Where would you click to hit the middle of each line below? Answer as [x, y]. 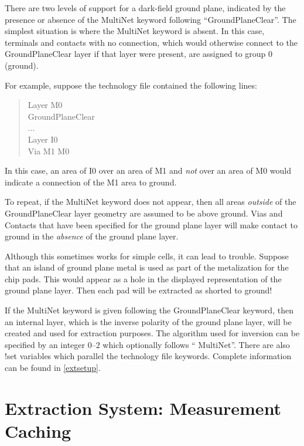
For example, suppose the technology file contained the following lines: [131, 85]
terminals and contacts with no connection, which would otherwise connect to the [151, 42]
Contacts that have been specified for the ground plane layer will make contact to [151, 224]
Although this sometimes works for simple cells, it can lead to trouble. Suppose [147, 256]
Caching [38, 431]
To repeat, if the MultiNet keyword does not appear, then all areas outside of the [151, 202]
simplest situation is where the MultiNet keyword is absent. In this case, [135, 31]
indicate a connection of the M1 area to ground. [91, 182]
